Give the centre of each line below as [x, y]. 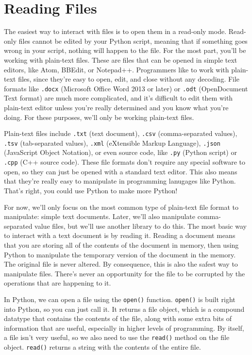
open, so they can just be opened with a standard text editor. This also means [121, 171]
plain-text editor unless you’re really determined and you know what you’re [116, 107]
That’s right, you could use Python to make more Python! [91, 190]
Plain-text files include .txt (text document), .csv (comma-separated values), [121, 133]
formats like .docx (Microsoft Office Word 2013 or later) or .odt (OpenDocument [126, 88]
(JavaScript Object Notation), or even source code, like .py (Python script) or [120, 152]
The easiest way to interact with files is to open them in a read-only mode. [115, 31]
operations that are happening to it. [58, 283]
